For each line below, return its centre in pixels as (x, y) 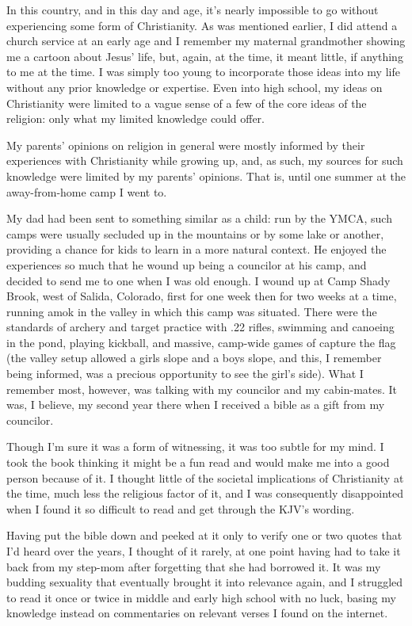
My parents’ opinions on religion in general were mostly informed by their (186, 145)
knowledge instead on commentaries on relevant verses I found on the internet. (197, 613)
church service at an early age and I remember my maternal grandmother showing (206, 41)
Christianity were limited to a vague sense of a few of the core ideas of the (187, 103)
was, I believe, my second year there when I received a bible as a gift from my (196, 405)
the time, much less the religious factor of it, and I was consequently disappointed (205, 493)
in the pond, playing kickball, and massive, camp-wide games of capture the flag (201, 342)
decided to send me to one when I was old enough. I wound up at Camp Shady (198, 280)
